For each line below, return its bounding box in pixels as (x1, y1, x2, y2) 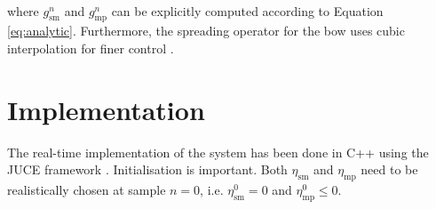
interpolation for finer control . (7, 38, 174, 57)
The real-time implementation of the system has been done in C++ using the (7, 142, 429, 161)
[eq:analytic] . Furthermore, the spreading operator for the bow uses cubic (7, 21, 405, 40)
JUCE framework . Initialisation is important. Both (7, 160, 288, 179)
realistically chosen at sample (7, 181, 166, 199)
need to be (361, 160, 418, 179)
